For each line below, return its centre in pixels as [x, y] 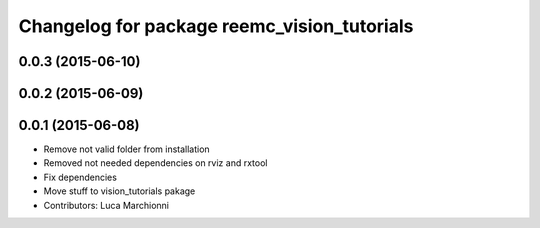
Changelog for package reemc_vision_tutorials [216, 26]
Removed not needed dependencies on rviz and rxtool [155, 163]
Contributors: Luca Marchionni [106, 205]
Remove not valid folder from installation [126, 149]
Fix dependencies [80, 177]
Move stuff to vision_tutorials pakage [119, 191]
